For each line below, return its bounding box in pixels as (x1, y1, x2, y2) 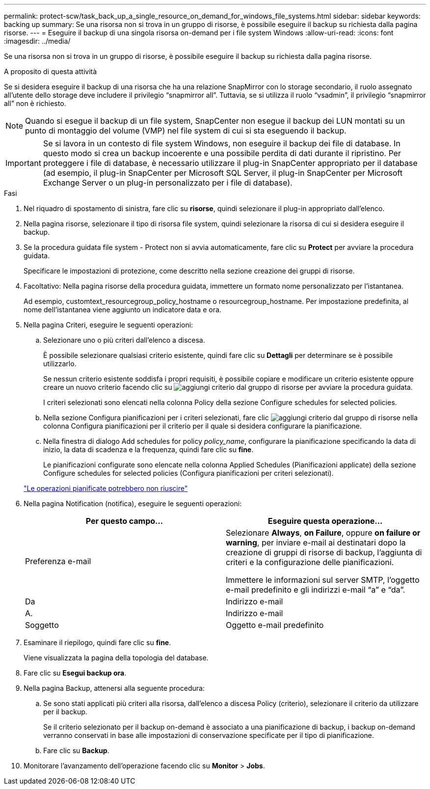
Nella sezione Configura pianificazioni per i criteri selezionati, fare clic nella (43, 413, 418, 422)
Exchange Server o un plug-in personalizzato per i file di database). (43, 178, 293, 188)
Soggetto (25, 620, 59, 630)
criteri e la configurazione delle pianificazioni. (226, 557, 394, 567)
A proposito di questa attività (4, 67, 97, 76)
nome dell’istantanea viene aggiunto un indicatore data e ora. (24, 305, 221, 314)
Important (5, 158, 41, 168)
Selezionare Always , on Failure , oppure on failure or (226, 528, 421, 538)
